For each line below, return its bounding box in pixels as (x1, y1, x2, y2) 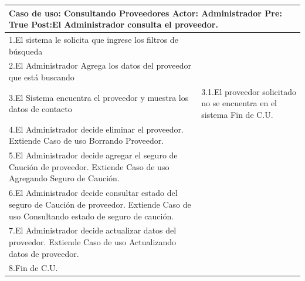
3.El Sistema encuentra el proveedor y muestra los (9, 91, 189, 103)
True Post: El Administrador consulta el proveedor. (9, 18, 218, 31)
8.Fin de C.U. (9, 262, 58, 274)
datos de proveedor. (9, 247, 79, 259)
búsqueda (9, 45, 43, 57)
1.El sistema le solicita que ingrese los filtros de (9, 33, 178, 45)
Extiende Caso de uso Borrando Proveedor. (9, 134, 164, 147)
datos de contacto (9, 103, 72, 115)
